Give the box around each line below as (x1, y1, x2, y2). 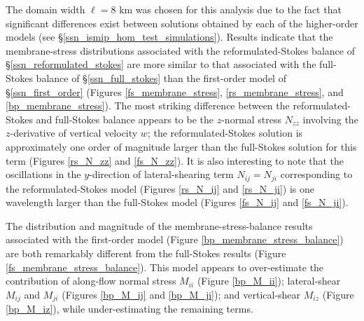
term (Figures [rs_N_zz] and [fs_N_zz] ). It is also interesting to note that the (6, 153, 344, 168)
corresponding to (280, 167, 353, 182)
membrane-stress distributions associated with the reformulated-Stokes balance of (6, 43, 355, 57)
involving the (302, 111, 358, 126)
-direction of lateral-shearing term (89, 167, 234, 182)
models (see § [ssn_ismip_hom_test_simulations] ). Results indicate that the (6, 29, 333, 44)
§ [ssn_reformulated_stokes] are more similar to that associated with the (6, 57, 316, 71)
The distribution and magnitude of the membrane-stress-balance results (6, 218, 313, 233)
